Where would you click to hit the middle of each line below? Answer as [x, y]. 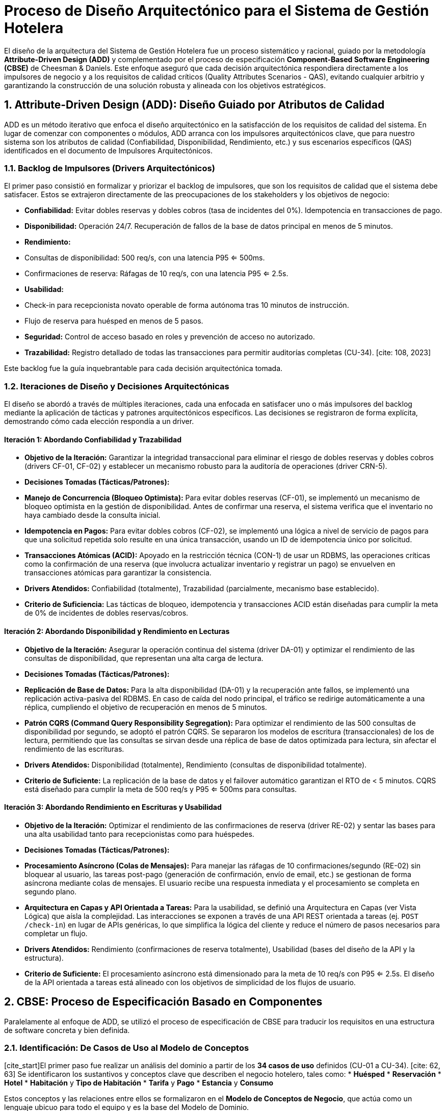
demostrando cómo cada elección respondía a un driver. [99, 421]
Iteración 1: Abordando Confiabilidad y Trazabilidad [93, 439]
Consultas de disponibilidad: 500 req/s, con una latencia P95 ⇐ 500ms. [145, 258]
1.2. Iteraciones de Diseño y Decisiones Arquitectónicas [117, 386]
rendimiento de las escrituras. [74, 749]
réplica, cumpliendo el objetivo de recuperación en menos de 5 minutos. [146, 707]
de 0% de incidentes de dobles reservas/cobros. [107, 613]
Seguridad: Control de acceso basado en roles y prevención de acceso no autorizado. [170, 337]
